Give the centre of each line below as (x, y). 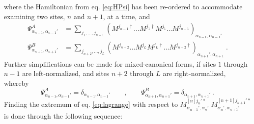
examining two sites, (35, 16)
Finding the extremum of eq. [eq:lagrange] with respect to (91, 104)
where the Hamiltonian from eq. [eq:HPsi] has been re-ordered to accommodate (123, 6)
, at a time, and (127, 16)
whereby (16, 83)
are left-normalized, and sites (66, 73)
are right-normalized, (194, 73)
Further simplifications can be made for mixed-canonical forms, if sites (110, 63)
